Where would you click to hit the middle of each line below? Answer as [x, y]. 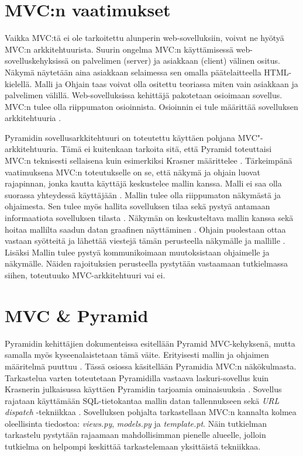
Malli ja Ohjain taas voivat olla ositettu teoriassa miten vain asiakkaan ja [166, 83]
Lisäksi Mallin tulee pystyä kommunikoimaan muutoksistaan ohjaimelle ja [137, 252]
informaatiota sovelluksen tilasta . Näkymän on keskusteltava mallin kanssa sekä [149, 218]
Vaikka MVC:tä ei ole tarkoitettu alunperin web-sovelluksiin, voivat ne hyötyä [144, 38]
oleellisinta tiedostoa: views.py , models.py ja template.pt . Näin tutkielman [136, 423]
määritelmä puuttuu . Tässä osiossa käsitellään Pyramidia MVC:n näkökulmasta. [151, 366]
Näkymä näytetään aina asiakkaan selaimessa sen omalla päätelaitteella [133, 72]
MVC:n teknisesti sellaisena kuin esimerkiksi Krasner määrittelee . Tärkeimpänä [149, 160]
